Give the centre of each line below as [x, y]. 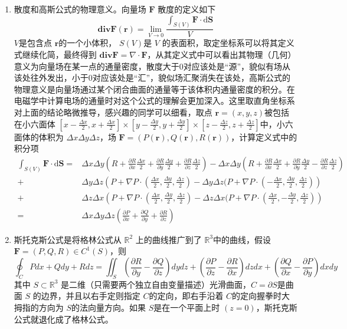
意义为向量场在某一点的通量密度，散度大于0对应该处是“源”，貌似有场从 [152, 66]
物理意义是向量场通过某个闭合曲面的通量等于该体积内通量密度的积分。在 [154, 89]
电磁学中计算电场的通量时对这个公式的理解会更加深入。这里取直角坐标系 [154, 101]
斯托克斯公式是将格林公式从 [68, 239]
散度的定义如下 [187, 9]
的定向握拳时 [257, 296]
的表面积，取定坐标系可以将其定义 [228, 43]
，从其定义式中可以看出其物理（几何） [222, 55]
